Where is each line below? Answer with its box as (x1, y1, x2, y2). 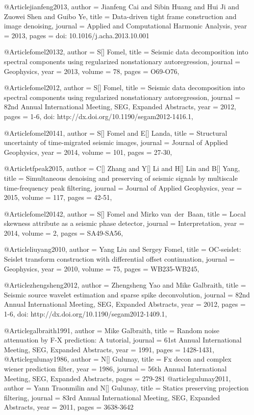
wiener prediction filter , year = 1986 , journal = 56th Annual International (4, 364, 227, 373)
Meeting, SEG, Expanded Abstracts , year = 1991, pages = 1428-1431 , (4, 344, 215, 354)
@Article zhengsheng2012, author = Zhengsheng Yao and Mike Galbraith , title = (4, 280, 246, 290)
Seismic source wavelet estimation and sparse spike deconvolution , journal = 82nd (4, 289, 250, 299)
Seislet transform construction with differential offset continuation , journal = (4, 254, 235, 264)
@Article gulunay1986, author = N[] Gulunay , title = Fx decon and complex (4, 354, 232, 364)
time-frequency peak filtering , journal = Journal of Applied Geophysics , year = (4, 182, 242, 193)
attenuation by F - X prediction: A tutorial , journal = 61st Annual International (4, 335, 242, 345)
